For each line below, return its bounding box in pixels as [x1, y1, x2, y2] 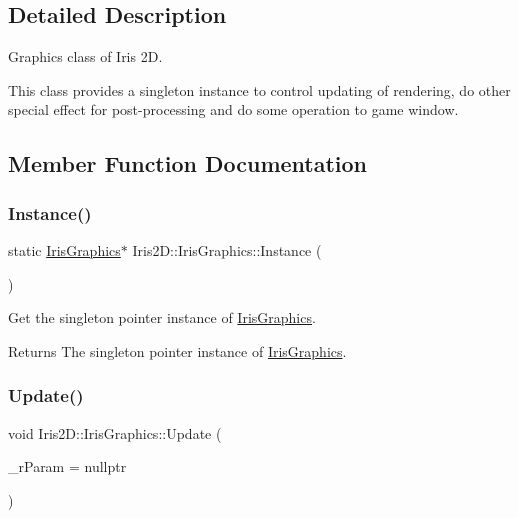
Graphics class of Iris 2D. [8, 46, 163, 67]
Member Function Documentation [8, 148, 368, 179]
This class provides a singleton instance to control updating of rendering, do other [8, 79, 511, 100]
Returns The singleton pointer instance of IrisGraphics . [8, 340, 347, 361]
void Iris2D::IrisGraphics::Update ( [8, 422, 222, 443]
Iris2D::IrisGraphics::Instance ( [132, 239, 322, 260]
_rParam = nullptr [8, 456, 127, 477]
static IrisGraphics [8, 239, 121, 260]
